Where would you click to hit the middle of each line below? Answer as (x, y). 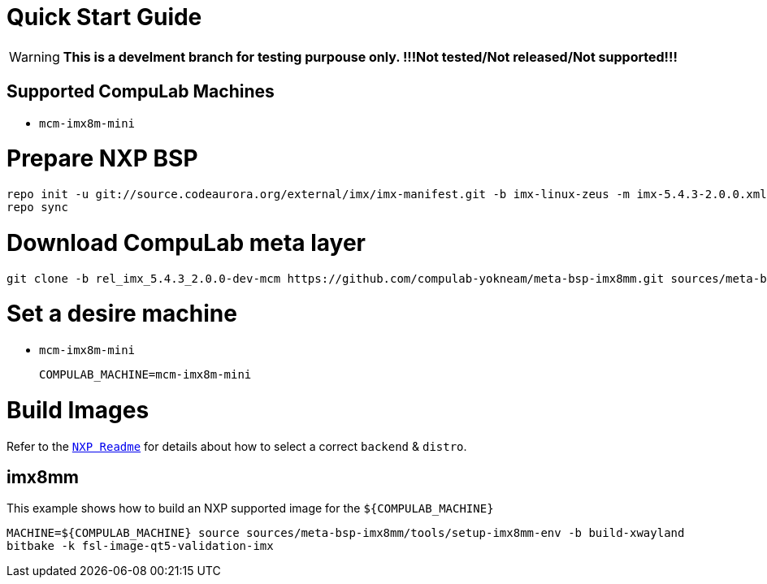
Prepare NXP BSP (102, 159)
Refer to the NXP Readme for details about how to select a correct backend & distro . (237, 446)
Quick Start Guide (104, 17)
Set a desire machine (122, 314)
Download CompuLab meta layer (186, 242)
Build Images (78, 410)
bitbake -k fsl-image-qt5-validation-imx (140, 546)
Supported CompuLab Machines (141, 92)
